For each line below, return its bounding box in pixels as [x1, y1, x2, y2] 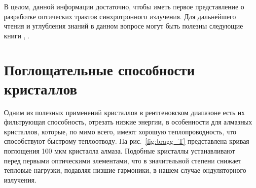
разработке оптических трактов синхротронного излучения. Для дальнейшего [4, 11, 236, 21]
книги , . [4, 30, 30, 40]
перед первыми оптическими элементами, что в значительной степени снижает [4, 155, 242, 165]
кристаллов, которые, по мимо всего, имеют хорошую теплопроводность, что [4, 126, 236, 136]
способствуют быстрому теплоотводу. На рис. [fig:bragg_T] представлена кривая [4, 136, 250, 146]
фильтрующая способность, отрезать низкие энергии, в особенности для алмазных [4, 117, 253, 127]
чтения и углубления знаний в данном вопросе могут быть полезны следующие [4, 21, 243, 31]
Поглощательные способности [4, 59, 195, 79]
